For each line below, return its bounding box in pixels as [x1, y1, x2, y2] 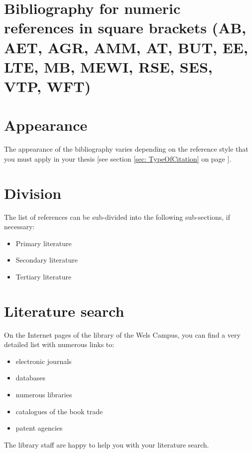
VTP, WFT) [4, 76, 91, 96]
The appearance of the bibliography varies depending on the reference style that [4, 144, 249, 154]
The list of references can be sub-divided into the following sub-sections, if [4, 211, 230, 222]
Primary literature [15, 238, 72, 248]
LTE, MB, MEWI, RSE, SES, [4, 56, 213, 77]
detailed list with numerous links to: [4, 339, 115, 350]
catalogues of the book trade [15, 406, 103, 416]
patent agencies [15, 423, 63, 433]
